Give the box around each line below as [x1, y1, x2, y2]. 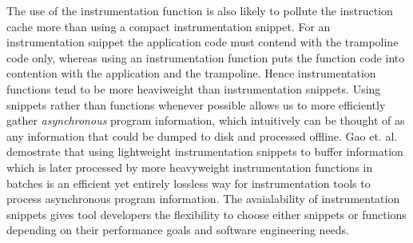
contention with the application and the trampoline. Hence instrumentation [6, 65, 376, 82]
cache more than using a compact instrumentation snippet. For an [6, 18, 331, 34]
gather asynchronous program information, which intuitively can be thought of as [6, 112, 405, 129]
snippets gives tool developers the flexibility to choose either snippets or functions [6, 205, 407, 222]
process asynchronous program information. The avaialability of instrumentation [6, 190, 400, 207]
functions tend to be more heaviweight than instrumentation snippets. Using [6, 80, 381, 97]
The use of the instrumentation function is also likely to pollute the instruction [6, 2, 393, 18]
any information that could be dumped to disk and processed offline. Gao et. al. [6, 127, 398, 144]
